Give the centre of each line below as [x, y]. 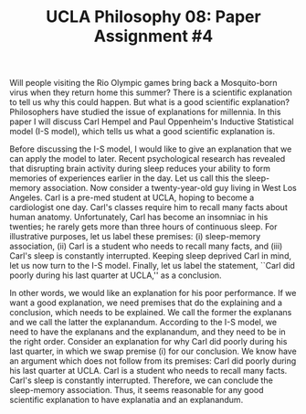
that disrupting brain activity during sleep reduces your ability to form [140, 169]
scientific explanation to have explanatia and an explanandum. [127, 400]
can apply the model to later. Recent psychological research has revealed [148, 159]
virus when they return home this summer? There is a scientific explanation [151, 92]
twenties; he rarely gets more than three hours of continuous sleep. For [143, 227]
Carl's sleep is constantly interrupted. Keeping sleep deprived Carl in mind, [151, 256]
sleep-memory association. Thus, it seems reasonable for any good [137, 390]
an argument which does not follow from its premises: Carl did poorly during [153, 361]
